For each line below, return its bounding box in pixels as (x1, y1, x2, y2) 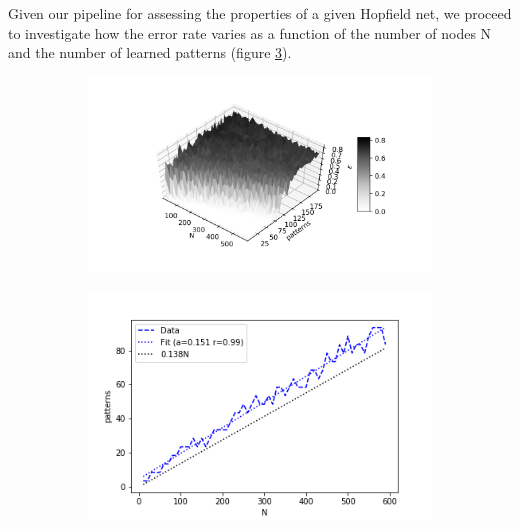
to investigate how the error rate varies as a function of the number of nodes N (8, 22, 492, 43)
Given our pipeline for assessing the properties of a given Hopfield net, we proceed (8, 3, 512, 23)
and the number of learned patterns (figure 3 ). (8, 42, 292, 63)
